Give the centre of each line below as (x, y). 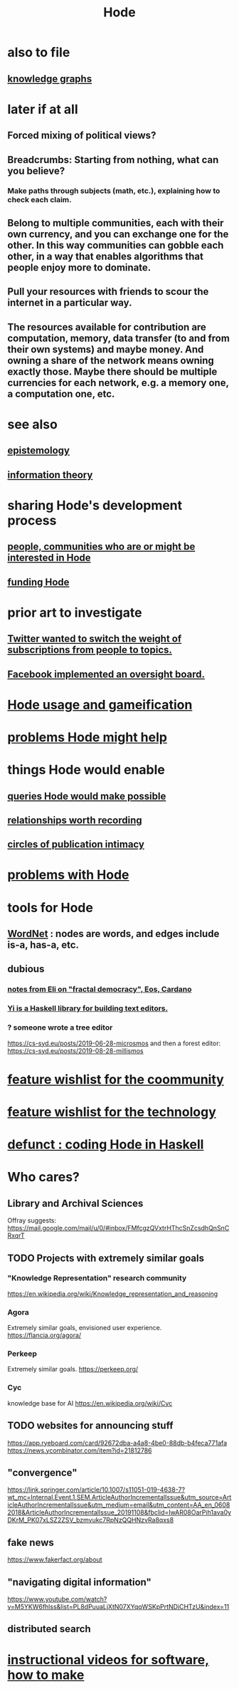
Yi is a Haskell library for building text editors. (88, 1008)
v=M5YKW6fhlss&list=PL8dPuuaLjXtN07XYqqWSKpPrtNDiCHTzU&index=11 (118, 1606)
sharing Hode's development (95, 505)
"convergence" (42, 1472)
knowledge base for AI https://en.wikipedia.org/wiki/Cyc (90, 1403)
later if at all (43, 109)
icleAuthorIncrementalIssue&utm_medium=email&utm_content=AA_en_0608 (119, 1505)
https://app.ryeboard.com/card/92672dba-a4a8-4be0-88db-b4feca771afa (117, 1443)
